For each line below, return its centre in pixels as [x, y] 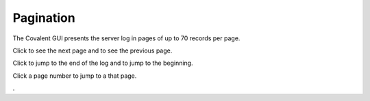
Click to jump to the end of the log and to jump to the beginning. [103, 63]
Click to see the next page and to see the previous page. [92, 50]
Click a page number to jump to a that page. [75, 76]
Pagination [44, 18]
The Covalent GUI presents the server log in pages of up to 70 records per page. [126, 38]
